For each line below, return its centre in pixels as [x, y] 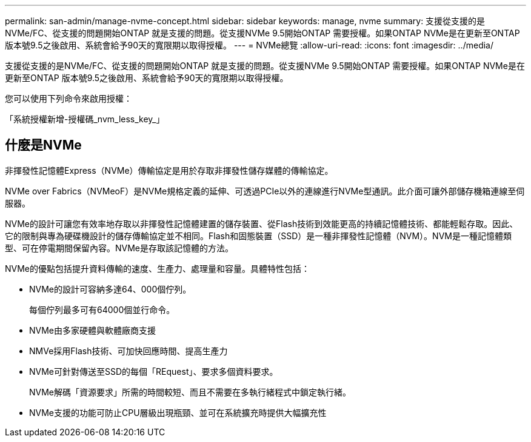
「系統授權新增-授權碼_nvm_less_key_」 [85, 119]
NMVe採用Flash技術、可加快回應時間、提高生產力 [129, 351]
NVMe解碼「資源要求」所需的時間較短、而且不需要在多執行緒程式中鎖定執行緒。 [190, 392]
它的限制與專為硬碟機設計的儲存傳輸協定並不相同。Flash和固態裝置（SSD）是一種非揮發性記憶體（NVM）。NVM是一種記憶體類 [258, 236]
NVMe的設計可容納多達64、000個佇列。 [110, 289]
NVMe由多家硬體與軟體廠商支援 [93, 330]
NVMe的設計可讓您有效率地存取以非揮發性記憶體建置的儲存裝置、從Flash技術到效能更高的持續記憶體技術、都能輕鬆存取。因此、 [262, 223]
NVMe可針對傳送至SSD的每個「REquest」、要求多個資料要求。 [154, 371]
